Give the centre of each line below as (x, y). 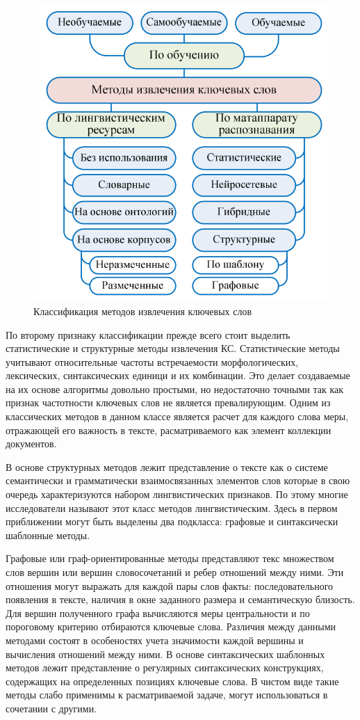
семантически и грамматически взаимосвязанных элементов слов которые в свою (178, 480)
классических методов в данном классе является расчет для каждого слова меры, (177, 416)
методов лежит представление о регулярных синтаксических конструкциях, (165, 667)
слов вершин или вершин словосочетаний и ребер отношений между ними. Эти (175, 572)
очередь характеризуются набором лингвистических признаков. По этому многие (177, 494)
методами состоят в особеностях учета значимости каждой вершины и (155, 640)
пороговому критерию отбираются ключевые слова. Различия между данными (171, 626)
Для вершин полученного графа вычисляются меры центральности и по (158, 613)
